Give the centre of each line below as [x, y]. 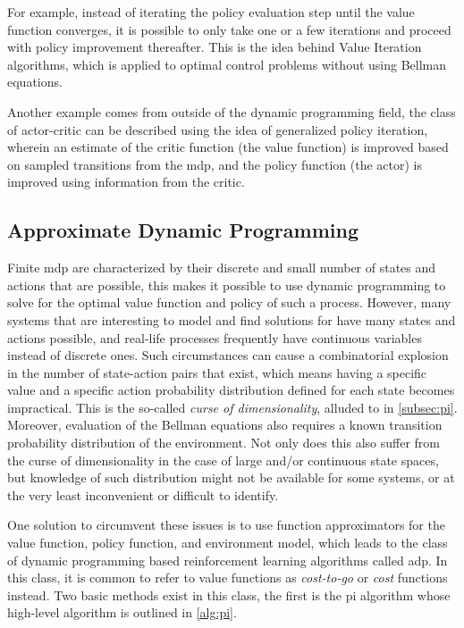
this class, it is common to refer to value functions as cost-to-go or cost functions [228, 578]
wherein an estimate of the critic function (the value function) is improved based [228, 147]
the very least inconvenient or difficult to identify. [143, 494]
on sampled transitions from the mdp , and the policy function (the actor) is [215, 164]
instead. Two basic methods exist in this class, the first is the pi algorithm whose [229, 595]
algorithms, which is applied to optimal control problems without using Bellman [227, 64]
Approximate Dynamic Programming [183, 230]
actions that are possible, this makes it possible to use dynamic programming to [227, 285]
